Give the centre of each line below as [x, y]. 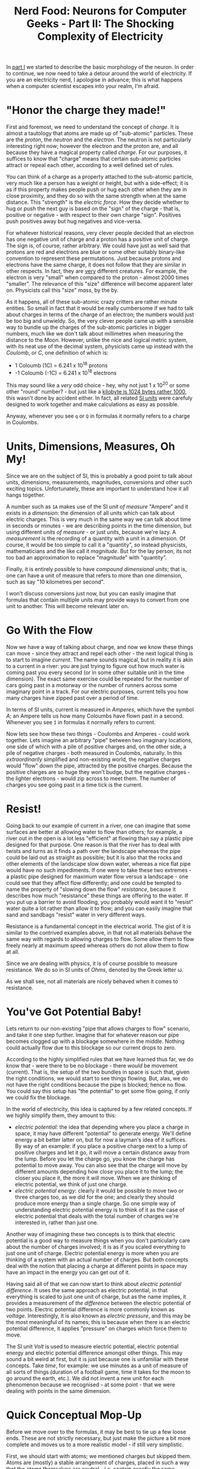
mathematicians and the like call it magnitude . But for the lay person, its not [99, 551]
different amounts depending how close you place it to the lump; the [99, 1171]
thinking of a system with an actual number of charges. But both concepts [97, 1259]
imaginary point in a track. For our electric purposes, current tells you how [97, 691]
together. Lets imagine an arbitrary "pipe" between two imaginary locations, [99, 740]
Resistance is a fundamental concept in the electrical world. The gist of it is [99, 926]
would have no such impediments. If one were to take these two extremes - [99, 870]
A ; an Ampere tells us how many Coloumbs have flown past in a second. [95, 716]
